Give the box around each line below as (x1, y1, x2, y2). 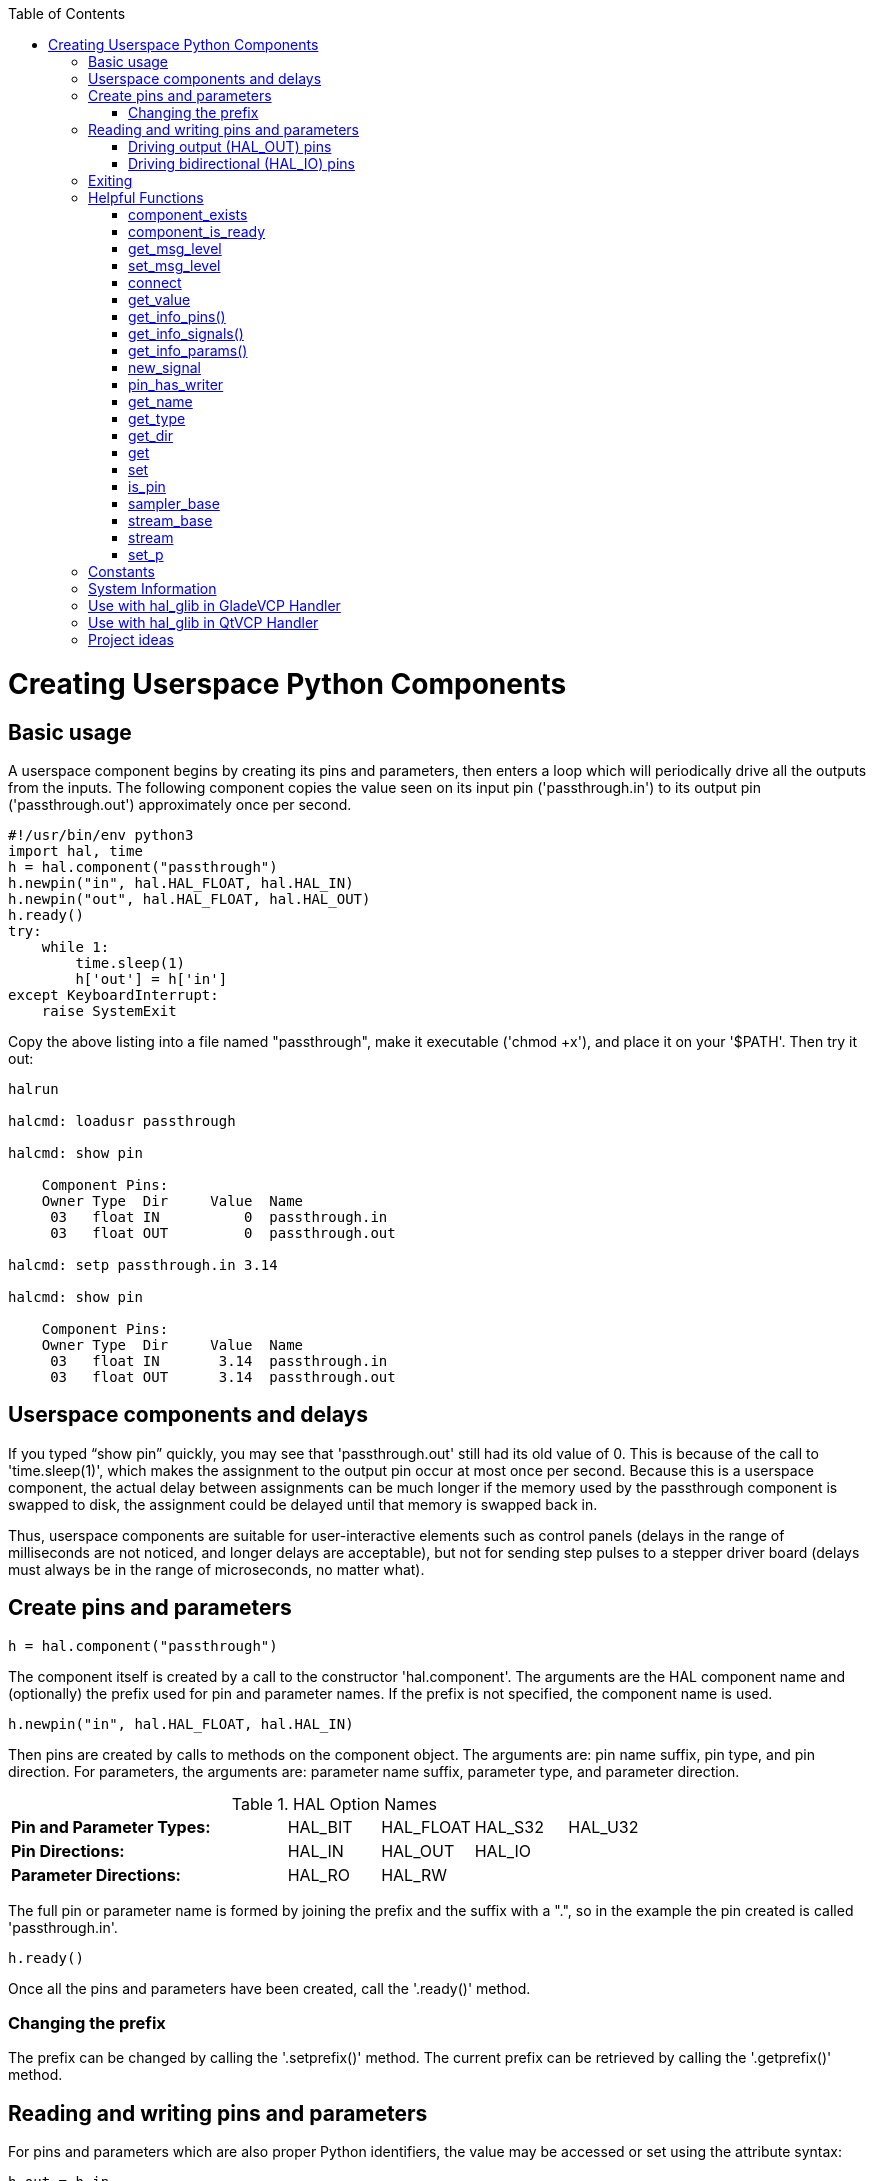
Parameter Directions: (11, 1864, 181, 1885)
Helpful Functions (88, 189, 204, 206)
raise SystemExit (41, 1002, 177, 1019)
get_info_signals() (128, 325, 244, 342)
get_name (128, 393, 193, 410)
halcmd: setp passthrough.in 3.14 (8, 1256, 278, 1273)
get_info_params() (128, 342, 248, 359)
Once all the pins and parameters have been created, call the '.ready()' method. (8, 1979, 531, 1997)
